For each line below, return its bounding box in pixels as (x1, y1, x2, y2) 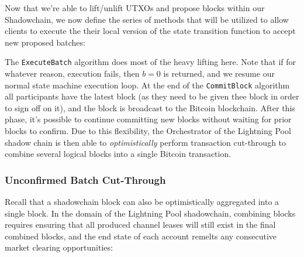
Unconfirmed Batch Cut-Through (5, 172, 166, 187)
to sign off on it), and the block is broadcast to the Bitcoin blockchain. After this (5, 101, 295, 114)
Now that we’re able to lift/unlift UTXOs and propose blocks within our (5, 2, 265, 13)
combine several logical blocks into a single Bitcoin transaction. (5, 148, 232, 160)
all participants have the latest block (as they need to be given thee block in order (5, 90, 299, 102)
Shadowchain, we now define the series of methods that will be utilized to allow (5, 13, 289, 25)
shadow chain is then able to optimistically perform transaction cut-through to (5, 136, 286, 148)
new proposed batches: (5, 36, 85, 48)
